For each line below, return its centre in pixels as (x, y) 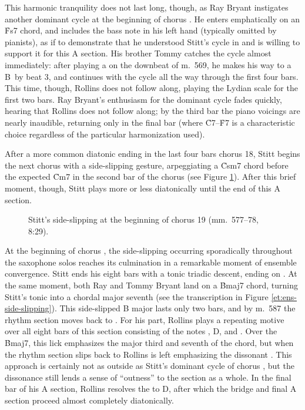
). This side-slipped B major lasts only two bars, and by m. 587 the (173, 308)
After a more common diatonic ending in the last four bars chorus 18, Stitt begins (152, 154)
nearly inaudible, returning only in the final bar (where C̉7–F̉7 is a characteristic (150, 122)
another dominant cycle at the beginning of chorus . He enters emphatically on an (152, 19)
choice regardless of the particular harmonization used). (105, 134)
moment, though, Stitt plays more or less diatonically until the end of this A (143, 188)
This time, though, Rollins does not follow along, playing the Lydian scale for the (151, 88)
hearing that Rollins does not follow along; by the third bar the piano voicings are (152, 111)
